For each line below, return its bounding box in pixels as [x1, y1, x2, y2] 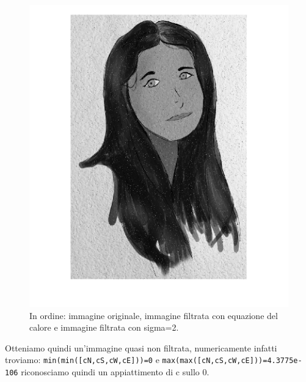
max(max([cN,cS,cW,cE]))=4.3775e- [162, 356, 302, 365]
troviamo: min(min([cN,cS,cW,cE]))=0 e [5, 353, 159, 366]
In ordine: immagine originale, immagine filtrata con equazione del [29, 309, 278, 321]
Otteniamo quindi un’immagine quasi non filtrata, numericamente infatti [5, 341, 277, 354]
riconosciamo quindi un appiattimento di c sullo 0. [21, 365, 209, 378]
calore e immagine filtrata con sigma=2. [29, 321, 179, 334]
